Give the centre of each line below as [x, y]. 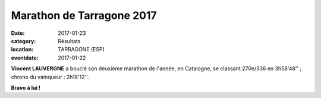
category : [23, 41]
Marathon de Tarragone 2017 [84, 15]
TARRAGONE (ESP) [81, 50]
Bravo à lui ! [26, 87]
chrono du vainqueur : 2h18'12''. [50, 77]
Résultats [69, 41]
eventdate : [25, 58]
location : [22, 50]
